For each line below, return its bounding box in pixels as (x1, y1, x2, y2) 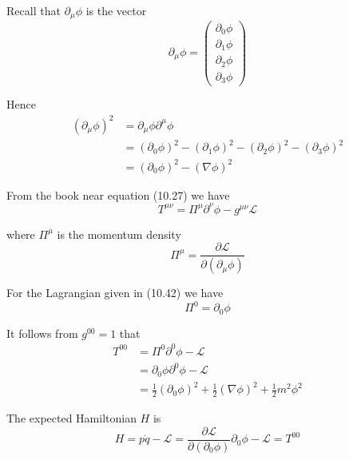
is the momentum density (57, 225, 181, 242)
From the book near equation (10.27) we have (6, 186, 230, 203)
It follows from (6, 324, 78, 341)
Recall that (6, 2, 61, 18)
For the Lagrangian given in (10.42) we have (6, 284, 224, 301)
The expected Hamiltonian (6, 410, 137, 426)
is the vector (85, 2, 147, 18)
